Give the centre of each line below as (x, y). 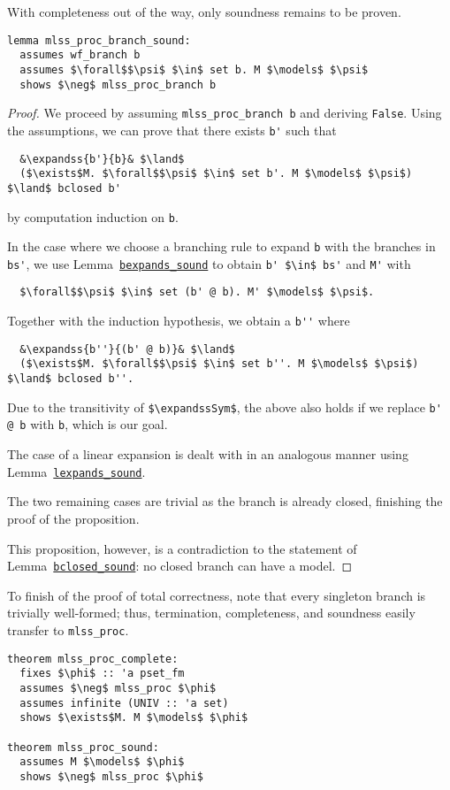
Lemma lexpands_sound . (76, 471)
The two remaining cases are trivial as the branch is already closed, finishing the (225, 501)
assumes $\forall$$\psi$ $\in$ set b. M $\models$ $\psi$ (194, 69)
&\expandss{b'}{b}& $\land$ (102, 159)
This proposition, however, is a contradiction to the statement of (182, 548)
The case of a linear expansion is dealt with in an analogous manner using (208, 454)
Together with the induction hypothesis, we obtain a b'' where (179, 321)
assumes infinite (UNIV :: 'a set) (124, 703)
